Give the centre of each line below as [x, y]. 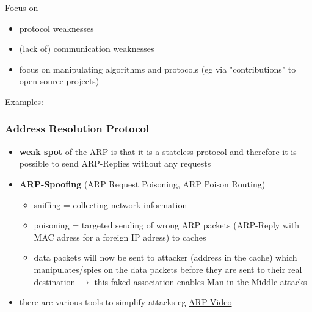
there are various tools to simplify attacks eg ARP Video [125, 302]
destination [55, 281]
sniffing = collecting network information [111, 204]
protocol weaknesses [56, 28]
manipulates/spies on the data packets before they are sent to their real [168, 269]
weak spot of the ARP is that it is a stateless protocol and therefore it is [158, 151]
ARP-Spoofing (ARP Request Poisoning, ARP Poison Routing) [142, 183]
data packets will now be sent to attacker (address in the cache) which [165, 257]
